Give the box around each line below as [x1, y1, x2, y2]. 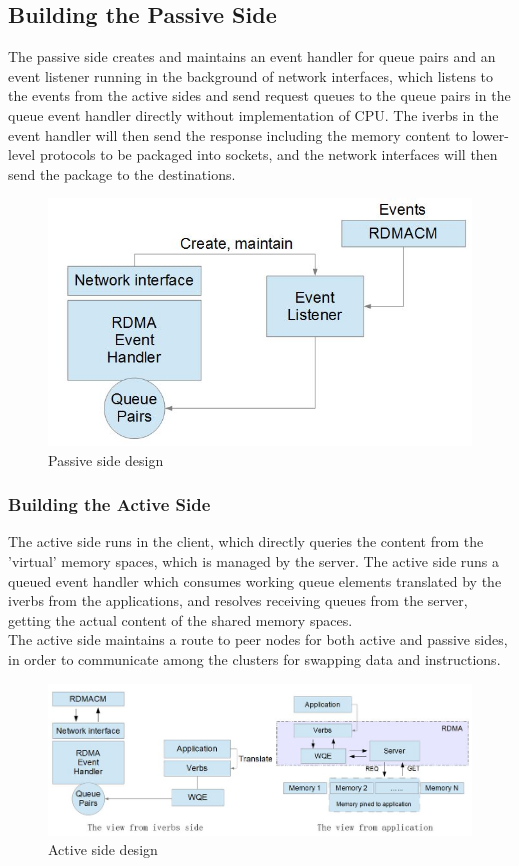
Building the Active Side [8, 492, 211, 517]
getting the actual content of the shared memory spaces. [8, 609, 353, 630]
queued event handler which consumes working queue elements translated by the [8, 570, 502, 591]
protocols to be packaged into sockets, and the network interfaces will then [39, 144, 498, 165]
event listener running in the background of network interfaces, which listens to [8, 65, 494, 86]
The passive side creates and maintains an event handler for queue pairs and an [8, 46, 496, 67]
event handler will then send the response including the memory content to [8, 124, 468, 145]
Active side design [48, 839, 158, 860]
